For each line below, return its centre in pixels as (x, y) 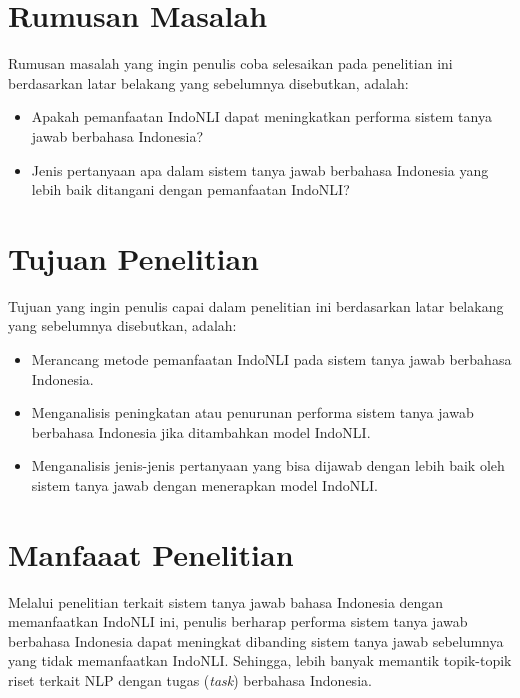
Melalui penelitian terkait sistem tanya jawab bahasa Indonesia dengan (226, 601)
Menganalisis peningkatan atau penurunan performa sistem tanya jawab (252, 412)
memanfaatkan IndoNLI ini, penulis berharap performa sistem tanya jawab (238, 621)
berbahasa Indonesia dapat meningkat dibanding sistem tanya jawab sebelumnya (256, 640)
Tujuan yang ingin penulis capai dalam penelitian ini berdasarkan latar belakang (256, 305)
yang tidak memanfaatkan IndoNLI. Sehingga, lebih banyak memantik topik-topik (260, 660)
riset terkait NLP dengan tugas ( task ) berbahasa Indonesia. (190, 680)
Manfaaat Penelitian (151, 553)
